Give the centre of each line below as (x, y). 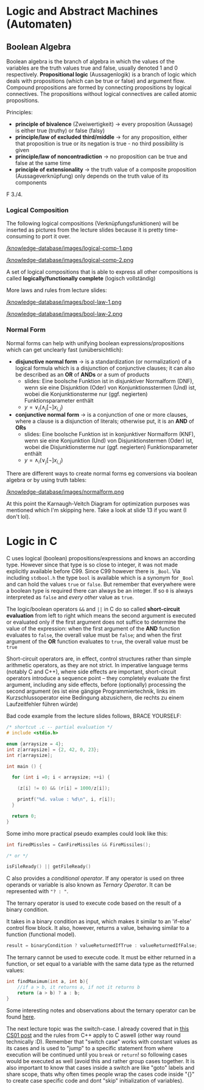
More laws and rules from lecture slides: (57, 290)
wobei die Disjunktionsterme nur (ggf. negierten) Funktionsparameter (111, 447)
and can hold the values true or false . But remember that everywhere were (101, 584)
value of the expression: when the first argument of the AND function (93, 629)
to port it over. (53, 236)
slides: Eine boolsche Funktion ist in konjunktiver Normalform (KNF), (110, 434)
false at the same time (43, 163)
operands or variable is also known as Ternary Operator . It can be (89, 885)
